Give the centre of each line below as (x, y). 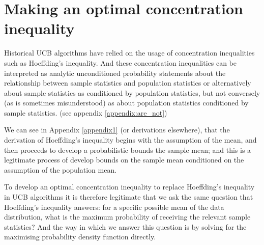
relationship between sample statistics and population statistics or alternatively (128, 83)
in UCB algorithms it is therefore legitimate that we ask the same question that (129, 197)
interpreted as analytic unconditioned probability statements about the (115, 73)
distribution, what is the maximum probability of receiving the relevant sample (127, 217)
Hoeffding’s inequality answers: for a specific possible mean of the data (114, 207)
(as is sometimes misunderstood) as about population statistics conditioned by (126, 103)
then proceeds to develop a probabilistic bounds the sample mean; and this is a (128, 149)
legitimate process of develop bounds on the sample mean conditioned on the (124, 160)
